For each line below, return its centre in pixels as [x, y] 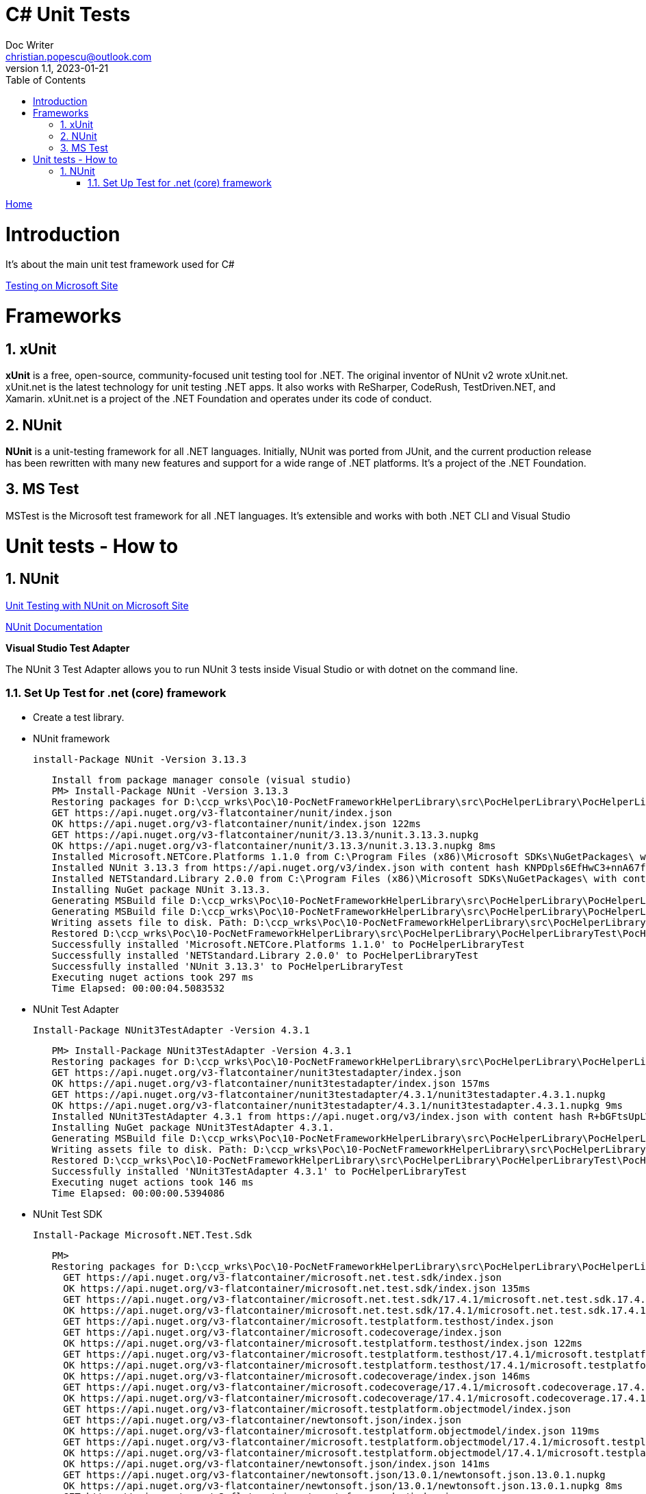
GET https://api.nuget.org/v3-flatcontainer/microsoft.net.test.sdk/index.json [282, 1277]
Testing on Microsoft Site [62, 286]
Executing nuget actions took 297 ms [153, 977]
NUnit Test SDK [68, 1214]
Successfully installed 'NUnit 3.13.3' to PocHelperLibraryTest [228, 966]
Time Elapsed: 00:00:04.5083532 [138, 988]
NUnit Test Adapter [76, 1009]
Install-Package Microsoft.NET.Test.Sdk [143, 1235]
